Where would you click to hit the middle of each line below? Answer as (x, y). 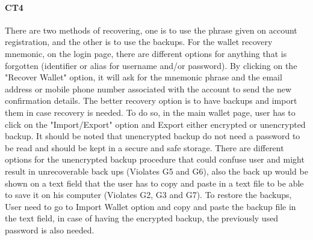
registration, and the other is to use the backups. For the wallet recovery (139, 42)
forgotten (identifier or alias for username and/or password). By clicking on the (151, 65)
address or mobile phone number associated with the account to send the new (148, 88)
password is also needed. (50, 229)
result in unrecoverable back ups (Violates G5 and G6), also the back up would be (156, 171)
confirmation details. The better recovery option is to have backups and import (151, 100)
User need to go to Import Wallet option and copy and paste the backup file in (150, 206)
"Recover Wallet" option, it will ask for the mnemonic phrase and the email (144, 77)
